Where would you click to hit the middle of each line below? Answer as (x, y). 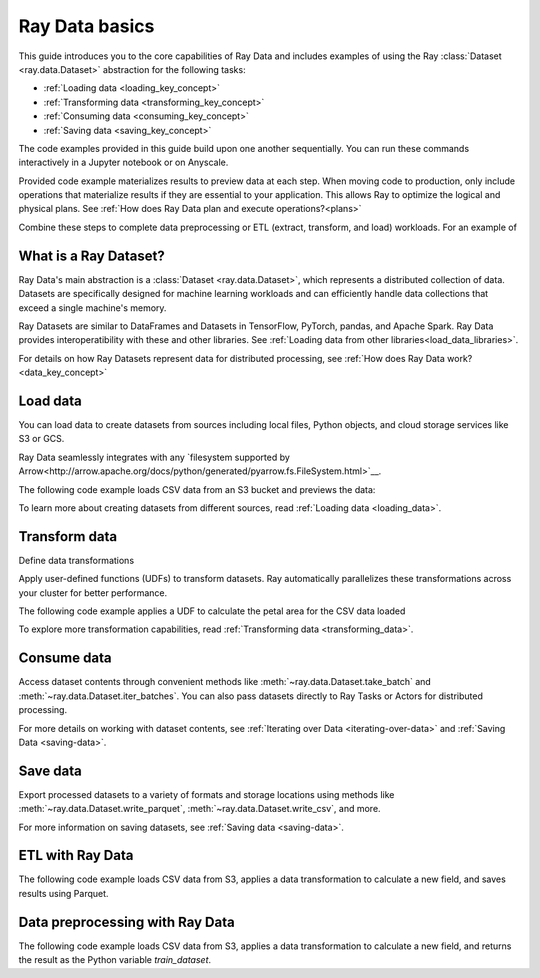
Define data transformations (76, 560)
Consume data (65, 658)
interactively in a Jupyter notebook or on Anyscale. (123, 162)
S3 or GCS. (41, 439)
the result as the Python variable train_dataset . (115, 960)
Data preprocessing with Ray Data (126, 921)
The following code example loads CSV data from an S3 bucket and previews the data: (197, 489)
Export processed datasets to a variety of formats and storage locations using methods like (206, 794)
